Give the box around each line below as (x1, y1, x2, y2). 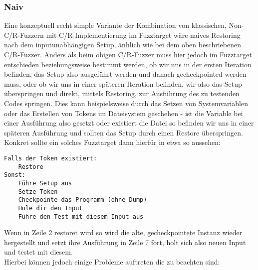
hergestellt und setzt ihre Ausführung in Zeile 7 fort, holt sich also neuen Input (4, 237, 246, 247)
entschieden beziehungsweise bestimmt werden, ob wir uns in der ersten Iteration (4, 59, 252, 69)
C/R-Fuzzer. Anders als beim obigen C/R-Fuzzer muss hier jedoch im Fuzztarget (4, 49, 252, 59)
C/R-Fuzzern (4, 29, 44, 40)
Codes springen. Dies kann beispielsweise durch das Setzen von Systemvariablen (4, 98, 248, 108)
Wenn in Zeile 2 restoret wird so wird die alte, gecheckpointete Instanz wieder (4, 227, 243, 238)
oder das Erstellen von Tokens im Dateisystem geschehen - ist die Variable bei (4, 108, 243, 118)
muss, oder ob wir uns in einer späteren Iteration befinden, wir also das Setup (4, 78, 242, 89)
